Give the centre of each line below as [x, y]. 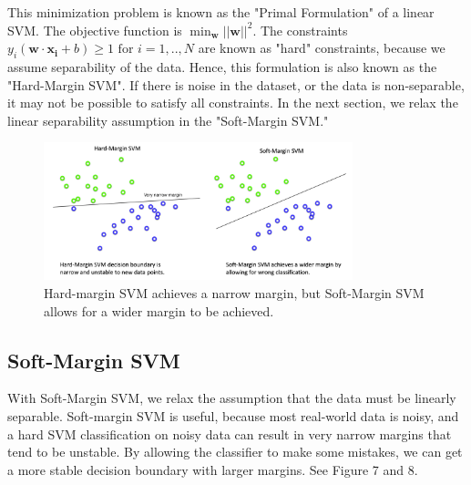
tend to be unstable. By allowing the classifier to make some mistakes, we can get [235, 452]
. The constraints [300, 30]
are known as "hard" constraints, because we [322, 48]
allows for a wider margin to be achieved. [159, 310]
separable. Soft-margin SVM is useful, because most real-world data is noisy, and [233, 415]
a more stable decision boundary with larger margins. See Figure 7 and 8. [213, 469]
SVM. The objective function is [95, 30]
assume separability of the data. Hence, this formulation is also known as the [222, 66]
